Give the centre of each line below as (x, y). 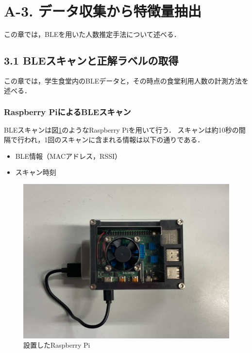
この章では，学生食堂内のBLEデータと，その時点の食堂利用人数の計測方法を (126, 80)
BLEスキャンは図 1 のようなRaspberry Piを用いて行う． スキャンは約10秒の (121, 130)
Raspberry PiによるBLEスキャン (67, 112)
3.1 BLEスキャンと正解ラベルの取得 (91, 60)
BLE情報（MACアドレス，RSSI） (68, 156)
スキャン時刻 (36, 172)
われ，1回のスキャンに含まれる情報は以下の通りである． (114, 139)
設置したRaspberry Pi (57, 345)
